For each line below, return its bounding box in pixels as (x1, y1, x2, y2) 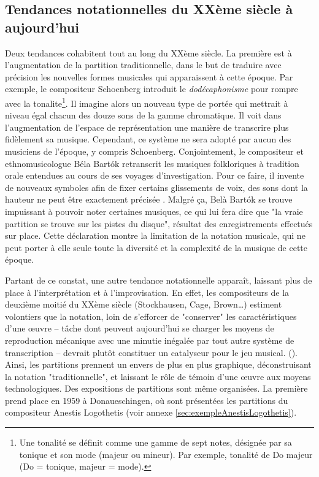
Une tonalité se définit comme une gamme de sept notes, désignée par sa (19, 436, 292, 449)
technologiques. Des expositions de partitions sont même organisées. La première (5, 382, 308, 395)
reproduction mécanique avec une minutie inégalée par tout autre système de (5, 333, 294, 346)
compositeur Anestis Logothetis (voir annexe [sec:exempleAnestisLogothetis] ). (5, 406, 297, 419)
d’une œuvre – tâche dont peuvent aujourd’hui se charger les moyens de (5, 322, 274, 335)
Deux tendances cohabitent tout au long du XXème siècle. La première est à (5, 46, 292, 59)
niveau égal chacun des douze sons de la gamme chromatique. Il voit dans (5, 109, 282, 122)
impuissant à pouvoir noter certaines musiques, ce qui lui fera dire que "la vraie (5, 204, 303, 217)
